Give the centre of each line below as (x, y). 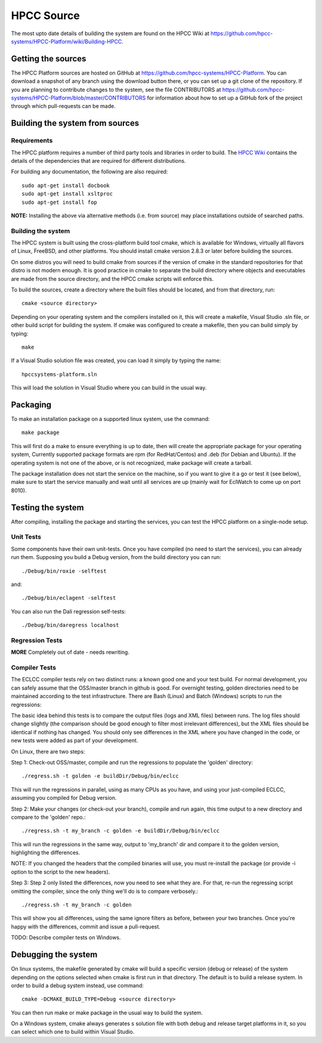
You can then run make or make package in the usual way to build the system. (107, 1013)
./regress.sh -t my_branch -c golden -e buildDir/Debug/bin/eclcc (121, 831)
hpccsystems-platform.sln (60, 374)
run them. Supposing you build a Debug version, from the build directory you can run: (116, 557)
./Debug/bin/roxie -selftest (64, 571)
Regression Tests (37, 640)
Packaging (31, 404)
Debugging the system (54, 954)
